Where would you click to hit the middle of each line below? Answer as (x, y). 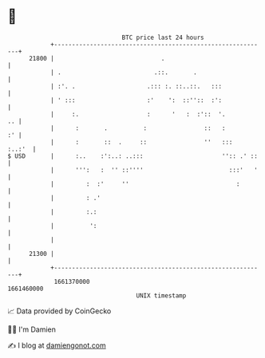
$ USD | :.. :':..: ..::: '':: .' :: (133, 156)
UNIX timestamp (161, 295)
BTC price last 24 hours (163, 37)
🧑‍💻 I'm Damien (32, 329)
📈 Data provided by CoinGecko (59, 311)
